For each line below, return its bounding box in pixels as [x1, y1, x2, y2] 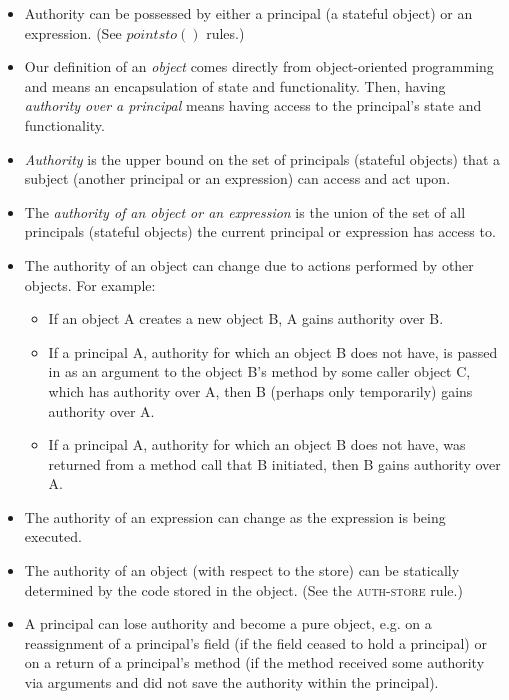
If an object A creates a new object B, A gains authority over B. [48, 308, 444, 329]
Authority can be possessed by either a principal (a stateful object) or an [24, 3, 473, 23]
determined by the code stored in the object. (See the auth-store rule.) [24, 579, 463, 600]
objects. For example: [24, 274, 156, 295]
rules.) [206, 22, 245, 43]
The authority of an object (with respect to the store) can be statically [24, 560, 460, 581]
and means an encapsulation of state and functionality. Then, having [24, 75, 446, 96]
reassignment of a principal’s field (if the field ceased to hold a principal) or [24, 632, 487, 653]
